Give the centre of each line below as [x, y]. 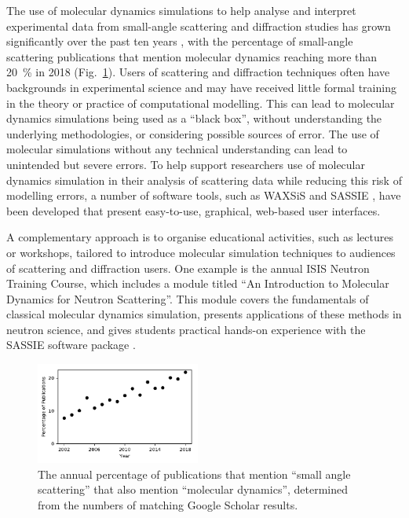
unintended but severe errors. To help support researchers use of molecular [186, 164]
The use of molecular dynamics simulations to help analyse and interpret [181, 10]
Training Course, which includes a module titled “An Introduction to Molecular [198, 283]
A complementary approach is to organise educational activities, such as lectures [200, 237]
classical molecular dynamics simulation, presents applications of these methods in [204, 314]
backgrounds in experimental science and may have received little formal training [201, 87]
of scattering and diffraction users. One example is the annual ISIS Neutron [188, 268]
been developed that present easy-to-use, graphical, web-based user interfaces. [194, 210]
